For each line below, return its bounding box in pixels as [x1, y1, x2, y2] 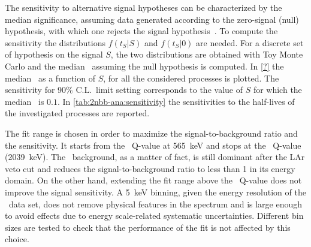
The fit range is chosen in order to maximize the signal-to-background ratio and [5, 126, 298, 139]
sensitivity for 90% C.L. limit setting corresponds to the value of [5, 83, 243, 96]
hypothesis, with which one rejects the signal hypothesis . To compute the [5, 25, 278, 37]
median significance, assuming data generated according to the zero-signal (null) [5, 13, 299, 25]
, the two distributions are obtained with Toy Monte [110, 48, 303, 61]
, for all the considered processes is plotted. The [103, 71, 279, 84]
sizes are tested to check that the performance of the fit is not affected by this [5, 221, 291, 233]
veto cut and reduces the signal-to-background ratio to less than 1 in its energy [5, 162, 295, 174]
